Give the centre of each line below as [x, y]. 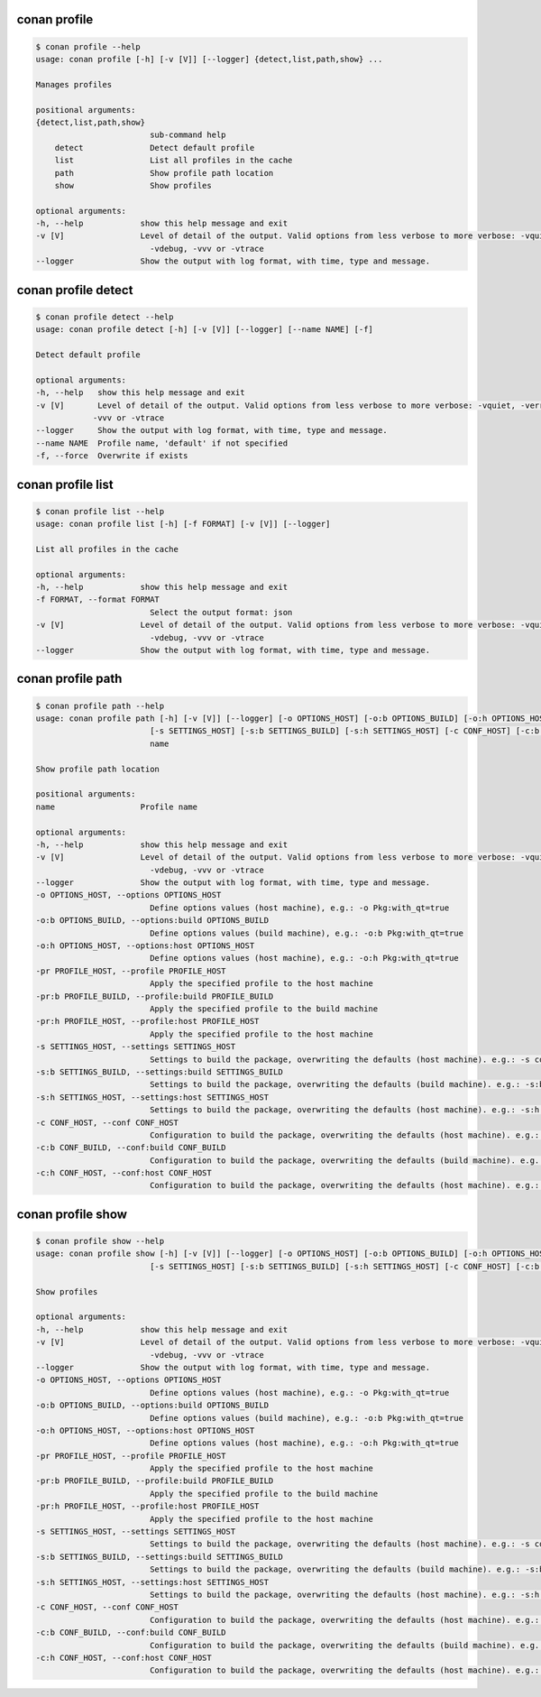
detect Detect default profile [155, 148]
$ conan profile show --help [100, 1241]
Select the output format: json [221, 612]
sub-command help [188, 135]
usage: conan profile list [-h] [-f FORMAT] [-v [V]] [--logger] [183, 524]
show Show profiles [133, 185]
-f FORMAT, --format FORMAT [97, 599]
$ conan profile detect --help [105, 317]
